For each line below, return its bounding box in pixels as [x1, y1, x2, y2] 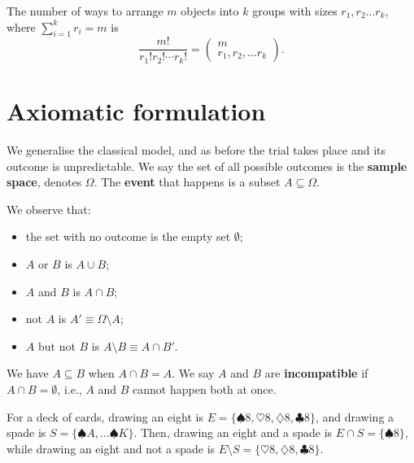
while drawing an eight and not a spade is [7, 439, 216, 456]
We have [7, 365, 49, 382]
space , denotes [7, 173, 82, 190]
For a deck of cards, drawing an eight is [7, 408, 203, 425]
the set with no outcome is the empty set [25, 228, 231, 245]
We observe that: [7, 200, 91, 217]
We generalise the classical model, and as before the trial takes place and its [7, 142, 386, 159]
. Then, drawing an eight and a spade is [133, 424, 333, 441]
